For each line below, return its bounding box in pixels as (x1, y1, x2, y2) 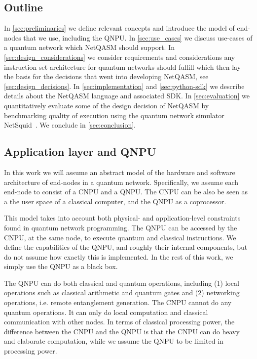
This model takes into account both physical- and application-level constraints (4, 213, 241, 223)
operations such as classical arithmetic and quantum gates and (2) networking (4, 287, 240, 298)
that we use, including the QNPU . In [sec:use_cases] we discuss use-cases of (23, 32, 253, 43)
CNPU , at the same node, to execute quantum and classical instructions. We (4, 232, 236, 242)
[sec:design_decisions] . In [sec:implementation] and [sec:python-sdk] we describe (4, 81, 245, 91)
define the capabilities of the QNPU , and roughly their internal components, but (4, 242, 248, 252)
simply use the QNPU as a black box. (4, 261, 118, 271)
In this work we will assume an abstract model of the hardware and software (4, 167, 235, 177)
